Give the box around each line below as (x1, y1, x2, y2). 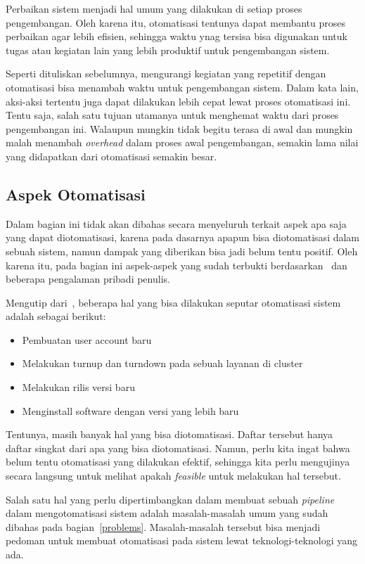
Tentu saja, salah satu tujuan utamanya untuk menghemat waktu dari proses (6, 108, 339, 122)
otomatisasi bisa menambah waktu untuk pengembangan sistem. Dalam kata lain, (6, 79, 359, 94)
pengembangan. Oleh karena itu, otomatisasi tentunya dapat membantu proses (6, 15, 346, 30)
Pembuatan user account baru (22, 332, 152, 347)
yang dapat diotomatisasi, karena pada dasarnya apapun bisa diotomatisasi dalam (6, 230, 360, 245)
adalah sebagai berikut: (6, 309, 106, 323)
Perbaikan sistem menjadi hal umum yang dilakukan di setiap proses (6, 1, 302, 15)
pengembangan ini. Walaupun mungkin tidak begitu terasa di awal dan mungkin (6, 121, 353, 136)
